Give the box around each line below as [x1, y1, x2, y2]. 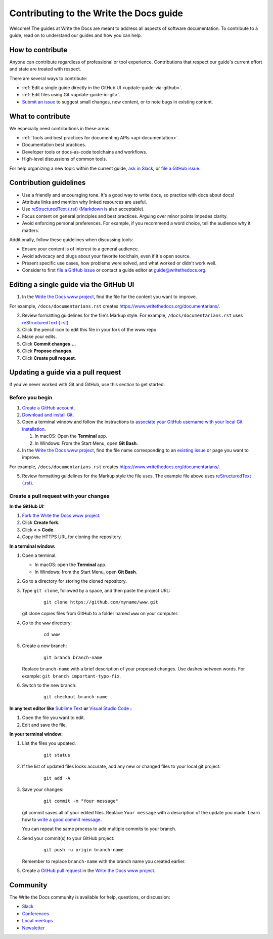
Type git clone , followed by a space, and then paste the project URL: [22, 587, 171, 593]
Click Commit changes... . [22, 341, 76, 347]
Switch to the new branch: [22, 682, 77, 689]
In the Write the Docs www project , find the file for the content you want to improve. [22, 294, 197, 300]
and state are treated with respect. [9, 66, 81, 72]
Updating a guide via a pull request [9, 368, 121, 377]
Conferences [22, 910, 49, 917]
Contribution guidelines [9, 178, 86, 187]
